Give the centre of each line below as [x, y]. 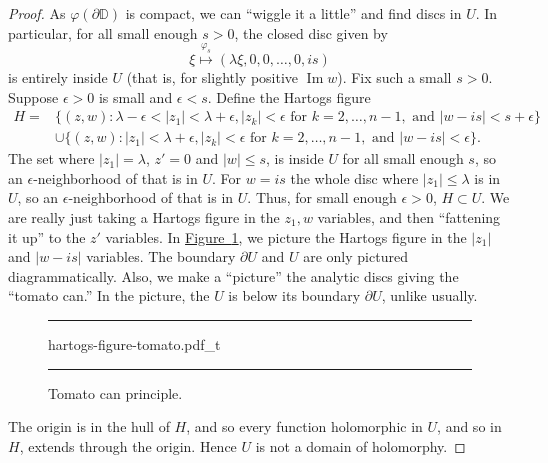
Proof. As [37, 13]
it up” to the [47, 236]
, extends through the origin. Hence [128, 445]
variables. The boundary [161, 256]
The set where [51, 158]
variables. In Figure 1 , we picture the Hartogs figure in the [286, 236]
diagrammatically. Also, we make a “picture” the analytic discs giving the [233, 275]
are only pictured [355, 256]
